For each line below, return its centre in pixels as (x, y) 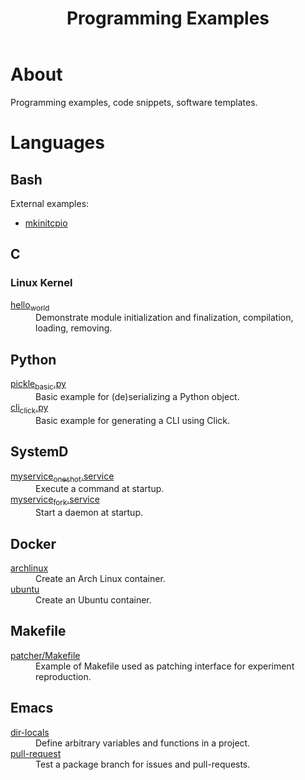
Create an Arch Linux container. (100, 579)
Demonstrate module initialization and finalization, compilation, (164, 318)
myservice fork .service (55, 500)
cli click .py (29, 409)
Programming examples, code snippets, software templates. (134, 102)
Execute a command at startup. (100, 489)
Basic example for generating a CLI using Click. (133, 420)
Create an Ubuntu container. (93, 600)
